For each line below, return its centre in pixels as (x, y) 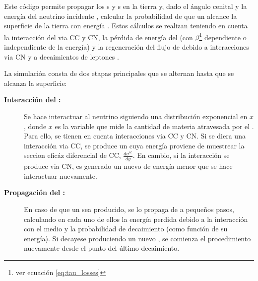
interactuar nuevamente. (61, 176)
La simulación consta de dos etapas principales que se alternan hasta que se (119, 73)
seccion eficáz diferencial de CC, (72, 155)
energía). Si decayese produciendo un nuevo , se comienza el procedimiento (137, 238)
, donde (35, 126)
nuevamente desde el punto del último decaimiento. (102, 248)
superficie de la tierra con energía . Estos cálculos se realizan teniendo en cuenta (126, 26)
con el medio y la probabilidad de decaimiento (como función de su (126, 229)
